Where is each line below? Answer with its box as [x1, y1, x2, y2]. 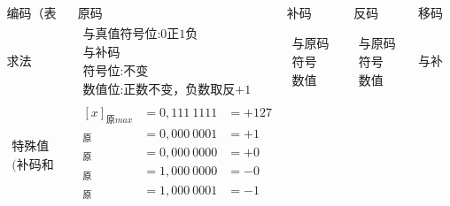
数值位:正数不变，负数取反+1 [82, 84, 252, 97]
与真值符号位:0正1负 [82, 28, 198, 42]
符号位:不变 [82, 65, 149, 79]
